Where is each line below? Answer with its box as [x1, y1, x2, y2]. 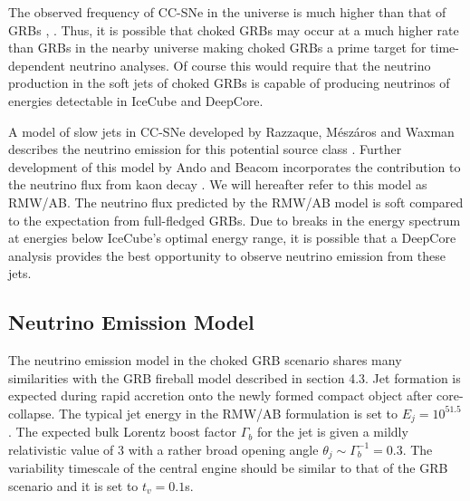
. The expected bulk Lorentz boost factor [8, 422, 236, 441]
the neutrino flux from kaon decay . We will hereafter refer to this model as [8, 175, 427, 194]
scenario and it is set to [8, 476, 139, 495]
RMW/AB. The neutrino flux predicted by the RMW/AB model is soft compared [8, 192, 464, 211]
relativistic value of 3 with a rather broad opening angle [8, 439, 319, 458]
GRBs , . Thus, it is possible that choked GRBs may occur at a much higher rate [8, 20, 459, 39]
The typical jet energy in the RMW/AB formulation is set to [59, 403, 398, 422]
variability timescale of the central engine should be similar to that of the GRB [8, 458, 448, 477]
